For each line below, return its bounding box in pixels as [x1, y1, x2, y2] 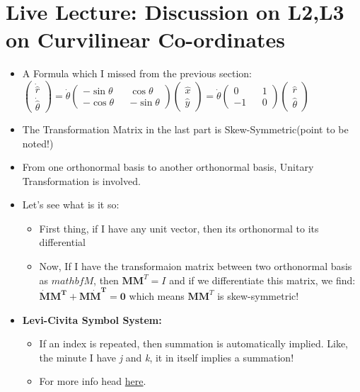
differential [39, 235, 86, 250]
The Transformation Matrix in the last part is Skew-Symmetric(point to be [22, 121, 349, 136]
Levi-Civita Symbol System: [22, 312, 162, 327]
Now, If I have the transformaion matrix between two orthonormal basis [39, 259, 352, 274]
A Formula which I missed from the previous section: [22, 66, 252, 81]
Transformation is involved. [22, 173, 141, 188]
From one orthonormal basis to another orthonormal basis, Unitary [22, 159, 314, 174]
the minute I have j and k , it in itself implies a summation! [39, 349, 294, 364]
